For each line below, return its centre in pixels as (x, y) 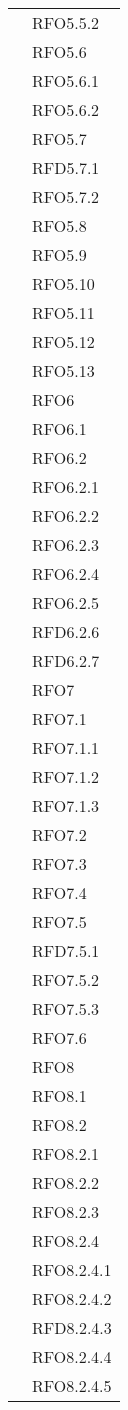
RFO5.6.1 (66, 80)
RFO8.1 (59, 1095)
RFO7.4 (59, 892)
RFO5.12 (63, 341)
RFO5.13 (63, 370)
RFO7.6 (59, 1037)
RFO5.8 (59, 225)
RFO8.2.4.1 (72, 1269)
